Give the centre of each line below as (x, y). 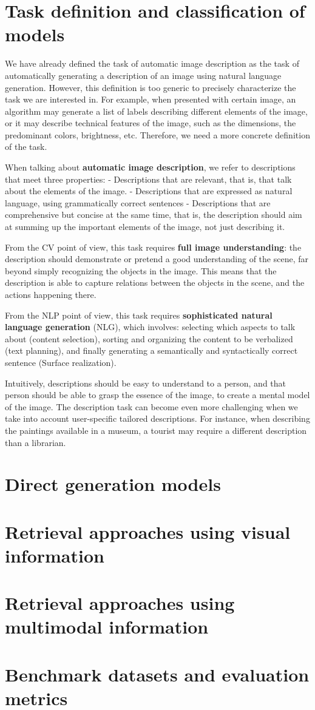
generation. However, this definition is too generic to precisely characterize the (151, 87)
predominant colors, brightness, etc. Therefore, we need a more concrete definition (157, 134)
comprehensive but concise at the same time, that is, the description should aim (154, 215)
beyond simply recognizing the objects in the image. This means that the (141, 270)
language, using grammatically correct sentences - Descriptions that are (138, 202)
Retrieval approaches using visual (148, 531)
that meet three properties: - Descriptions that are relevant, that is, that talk (148, 179)
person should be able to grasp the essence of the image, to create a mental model (157, 395)
